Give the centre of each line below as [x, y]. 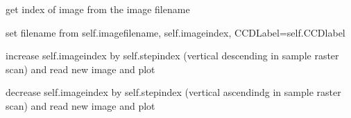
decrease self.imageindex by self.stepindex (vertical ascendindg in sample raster [173, 92]
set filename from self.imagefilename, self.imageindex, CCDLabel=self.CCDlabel [175, 32]
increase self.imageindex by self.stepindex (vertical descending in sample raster [172, 56]
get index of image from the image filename [98, 9]
